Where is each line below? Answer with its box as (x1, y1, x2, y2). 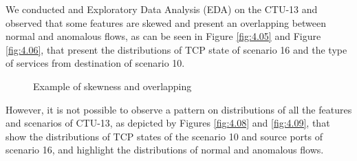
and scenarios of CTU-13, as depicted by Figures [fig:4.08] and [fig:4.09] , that (6, 116, 330, 130)
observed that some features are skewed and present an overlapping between (6, 15, 327, 30)
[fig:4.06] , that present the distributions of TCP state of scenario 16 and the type (6, 42, 347, 56)
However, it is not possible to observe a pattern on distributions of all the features (6, 102, 352, 116)
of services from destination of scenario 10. (6, 56, 185, 70)
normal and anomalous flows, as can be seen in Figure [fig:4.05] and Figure (6, 29, 321, 43)
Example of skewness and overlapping (33, 78, 192, 93)
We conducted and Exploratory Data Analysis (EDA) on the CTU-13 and (6, 2, 318, 16)
